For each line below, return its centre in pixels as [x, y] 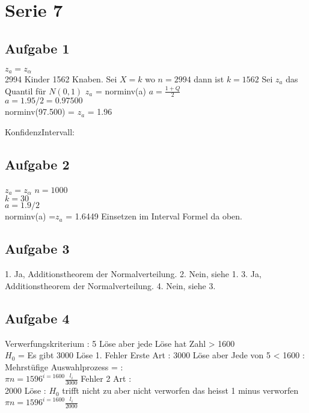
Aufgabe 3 [37, 249]
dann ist [209, 79]
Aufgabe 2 [37, 164]
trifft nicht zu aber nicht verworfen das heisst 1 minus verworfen [180, 390]
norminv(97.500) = [40, 112]
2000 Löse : [26, 390]
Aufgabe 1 [37, 48]
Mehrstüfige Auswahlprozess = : [64, 366]
